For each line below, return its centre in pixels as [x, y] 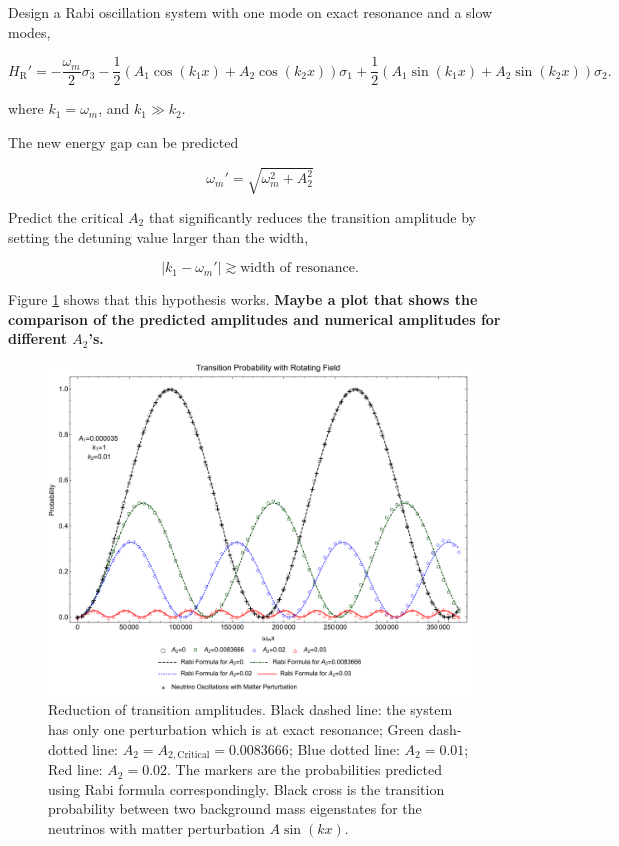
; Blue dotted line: [344, 748]
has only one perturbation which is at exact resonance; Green [236, 729]
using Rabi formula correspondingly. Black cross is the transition [246, 788]
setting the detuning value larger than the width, [158, 236]
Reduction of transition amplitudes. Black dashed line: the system [250, 709]
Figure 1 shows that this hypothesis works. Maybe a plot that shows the [243, 299]
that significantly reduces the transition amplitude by [312, 216]
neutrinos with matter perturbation [156, 827]
